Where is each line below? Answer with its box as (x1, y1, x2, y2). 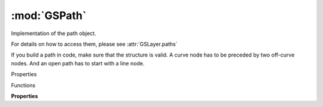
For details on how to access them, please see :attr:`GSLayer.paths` (11, 40, 178, 48)
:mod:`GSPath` (11, 9, 87, 22)
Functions (11, 81, 36, 89)
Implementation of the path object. (11, 30, 96, 37)
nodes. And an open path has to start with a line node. (11, 59, 145, 67)
